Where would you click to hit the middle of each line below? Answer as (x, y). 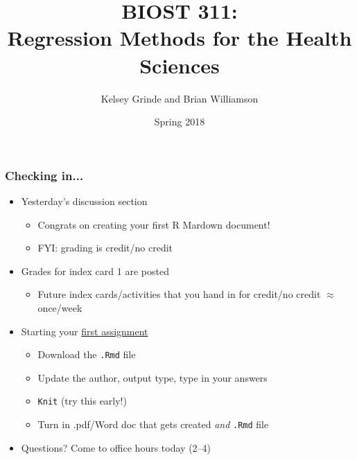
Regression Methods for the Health (180, 38)
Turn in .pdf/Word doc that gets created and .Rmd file (153, 424)
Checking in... (44, 175)
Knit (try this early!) (82, 401)
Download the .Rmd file (87, 354)
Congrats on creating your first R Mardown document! (154, 224)
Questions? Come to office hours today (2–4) (116, 447)
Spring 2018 (180, 122)
